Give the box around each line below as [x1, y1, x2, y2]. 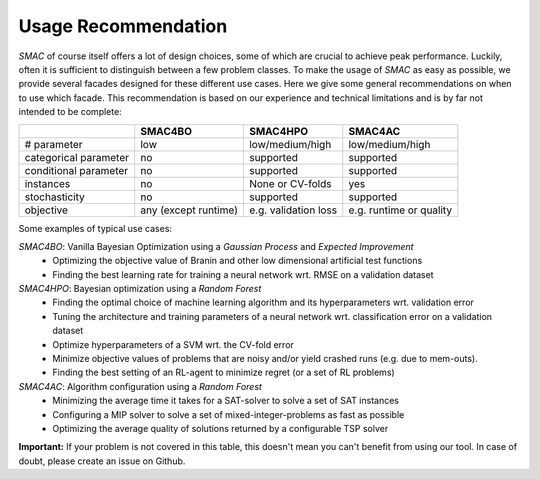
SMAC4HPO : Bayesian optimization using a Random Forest [18, 283, 262, 295]
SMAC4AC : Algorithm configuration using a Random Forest [18, 380, 262, 392]
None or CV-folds [248, 176, 332, 190]
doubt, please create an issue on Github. [18, 455, 186, 467]
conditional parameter [24, 163, 129, 177]
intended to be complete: [18, 106, 122, 118]
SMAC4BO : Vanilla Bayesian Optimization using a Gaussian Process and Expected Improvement [18, 240, 414, 252]
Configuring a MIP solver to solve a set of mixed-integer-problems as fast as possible [52, 408, 405, 420]
